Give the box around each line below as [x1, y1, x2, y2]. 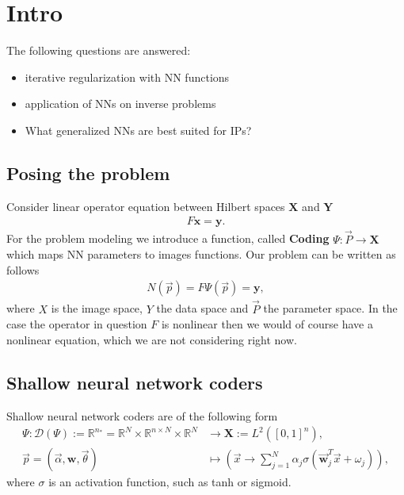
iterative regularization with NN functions [25, 68, 230, 85]
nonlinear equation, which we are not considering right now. [6, 331, 297, 347]
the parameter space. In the [263, 300, 398, 317]
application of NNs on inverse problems [25, 95, 216, 112]
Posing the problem [6, 160, 170, 185]
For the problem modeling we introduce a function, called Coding [6, 230, 330, 247]
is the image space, [51, 300, 143, 317]
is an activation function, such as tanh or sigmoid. [48, 474, 292, 490]
